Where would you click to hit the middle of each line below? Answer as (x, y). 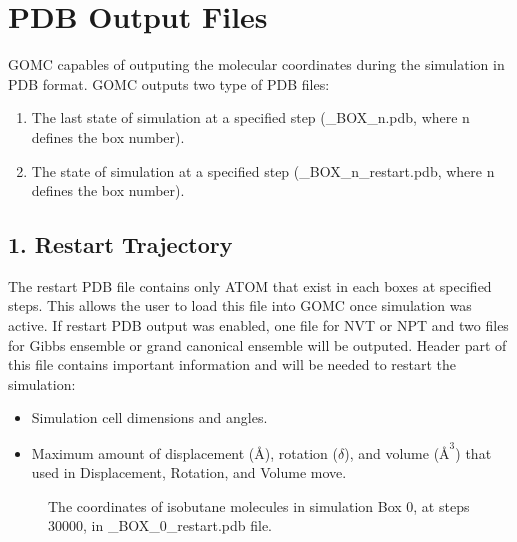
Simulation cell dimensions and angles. (149, 417)
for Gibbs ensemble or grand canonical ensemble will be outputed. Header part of (257, 344)
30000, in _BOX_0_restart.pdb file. (160, 525)
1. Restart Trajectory (120, 244)
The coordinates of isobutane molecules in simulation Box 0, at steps (259, 505)
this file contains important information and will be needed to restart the (232, 364)
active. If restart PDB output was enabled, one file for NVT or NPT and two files (258, 325)
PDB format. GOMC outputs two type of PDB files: (169, 83)
